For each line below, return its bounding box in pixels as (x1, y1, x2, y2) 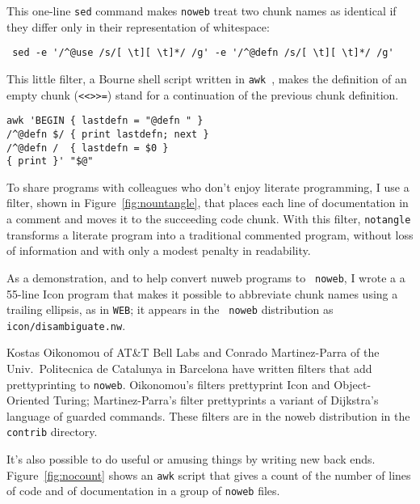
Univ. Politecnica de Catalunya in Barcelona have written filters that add (6, 360, 372, 377)
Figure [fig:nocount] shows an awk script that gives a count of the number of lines (6, 466, 411, 483)
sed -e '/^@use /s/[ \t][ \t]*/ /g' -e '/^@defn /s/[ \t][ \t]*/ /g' (12, 47, 394, 59)
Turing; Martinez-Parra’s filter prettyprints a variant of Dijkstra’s (52, 392, 379, 409)
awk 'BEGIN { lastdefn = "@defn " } (6, 115, 204, 127)
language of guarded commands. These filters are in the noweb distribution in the (6, 407, 410, 424)
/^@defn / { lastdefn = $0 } (6, 142, 169, 154)
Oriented (6, 392, 50, 409)
